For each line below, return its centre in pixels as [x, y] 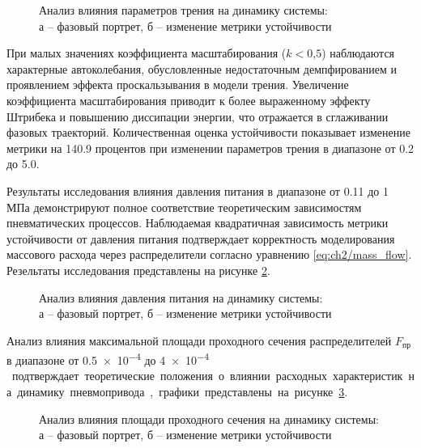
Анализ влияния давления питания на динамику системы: [181, 297]
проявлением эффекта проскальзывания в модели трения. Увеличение [178, 85]
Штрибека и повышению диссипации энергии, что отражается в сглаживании [198, 116]
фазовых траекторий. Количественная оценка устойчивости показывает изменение [208, 132]
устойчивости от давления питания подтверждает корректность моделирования [201, 238]
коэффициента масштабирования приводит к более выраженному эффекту [189, 100]
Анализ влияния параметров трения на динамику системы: [183, 10]
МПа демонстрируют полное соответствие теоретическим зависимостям [184, 207]
